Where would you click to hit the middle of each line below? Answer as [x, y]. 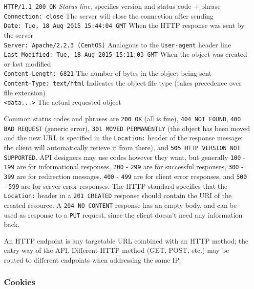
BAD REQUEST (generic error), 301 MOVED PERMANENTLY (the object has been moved [127, 128]
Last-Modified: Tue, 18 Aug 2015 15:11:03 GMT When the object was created [126, 54]
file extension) [25, 92]
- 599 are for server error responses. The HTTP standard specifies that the [116, 186]
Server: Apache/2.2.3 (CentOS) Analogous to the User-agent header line [117, 44]
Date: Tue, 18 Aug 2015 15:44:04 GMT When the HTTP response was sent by [124, 25]
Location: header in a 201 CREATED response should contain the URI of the [118, 195]
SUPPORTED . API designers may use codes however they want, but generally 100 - [125, 157]
